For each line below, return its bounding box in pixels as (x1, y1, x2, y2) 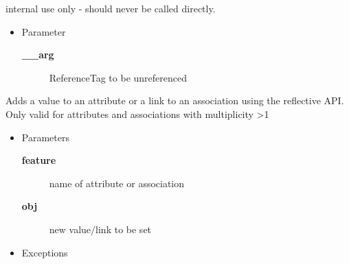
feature (21, 153, 56, 167)
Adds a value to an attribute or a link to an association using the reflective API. (5, 93, 344, 108)
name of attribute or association (49, 176, 185, 190)
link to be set (95, 221, 152, 236)
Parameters (21, 130, 69, 144)
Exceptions (21, 245, 68, 259)
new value (49, 221, 91, 236)
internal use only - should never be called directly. (5, 1, 216, 15)
